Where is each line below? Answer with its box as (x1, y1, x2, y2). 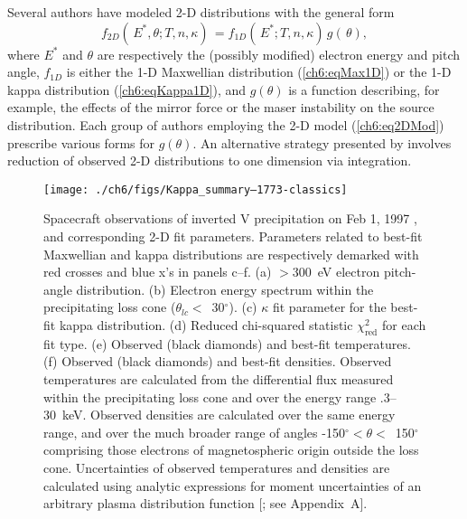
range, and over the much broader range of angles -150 (43, 422, 345, 441)
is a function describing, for (288, 80, 440, 99)
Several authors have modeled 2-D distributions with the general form (7, 3, 395, 21)
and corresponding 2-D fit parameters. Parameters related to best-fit (43, 227, 423, 245)
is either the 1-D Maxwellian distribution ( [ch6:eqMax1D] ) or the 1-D (66, 62, 452, 81)
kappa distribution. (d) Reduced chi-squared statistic (59, 315, 353, 334)
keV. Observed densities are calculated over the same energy (61, 405, 396, 424)
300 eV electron (292, 262, 380, 281)
